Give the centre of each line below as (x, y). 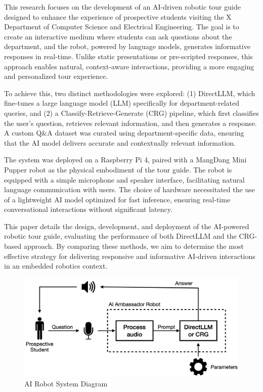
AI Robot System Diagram (66, 384)
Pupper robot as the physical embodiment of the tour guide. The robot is (118, 169)
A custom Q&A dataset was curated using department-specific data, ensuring (124, 133)
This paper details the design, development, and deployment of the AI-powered (127, 226)
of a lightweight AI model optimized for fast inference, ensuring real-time (117, 199)
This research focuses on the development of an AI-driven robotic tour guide (122, 7)
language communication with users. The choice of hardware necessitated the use (129, 189)
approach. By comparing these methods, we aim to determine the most (134, 246)
